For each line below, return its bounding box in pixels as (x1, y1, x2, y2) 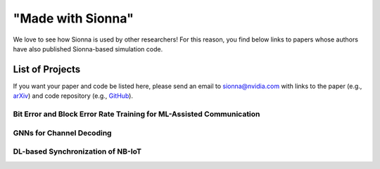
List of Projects (13, 63, 81, 75)
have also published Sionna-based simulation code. (13, 44, 163, 53)
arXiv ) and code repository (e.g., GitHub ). (13, 92, 134, 100)
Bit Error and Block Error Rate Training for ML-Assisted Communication (13, 109, 260, 119)
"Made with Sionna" (13, 11, 134, 26)
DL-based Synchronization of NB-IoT (13, 146, 142, 156)
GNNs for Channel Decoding (13, 127, 112, 137)
